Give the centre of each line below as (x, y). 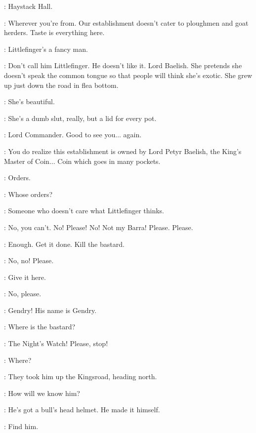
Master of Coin (27, 161)
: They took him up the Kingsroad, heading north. (81, 376)
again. (132, 135)
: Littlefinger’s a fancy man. (46, 49)
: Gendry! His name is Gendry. (50, 310)
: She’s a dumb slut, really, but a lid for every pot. (80, 118)
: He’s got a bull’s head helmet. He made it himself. (82, 410)
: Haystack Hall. (28, 6)
